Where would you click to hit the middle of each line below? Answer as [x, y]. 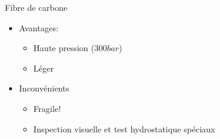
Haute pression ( [64, 48]
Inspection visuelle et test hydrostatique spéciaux [124, 128]
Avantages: [39, 27]
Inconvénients [44, 88]
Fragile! [47, 108]
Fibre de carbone [36, 7]
